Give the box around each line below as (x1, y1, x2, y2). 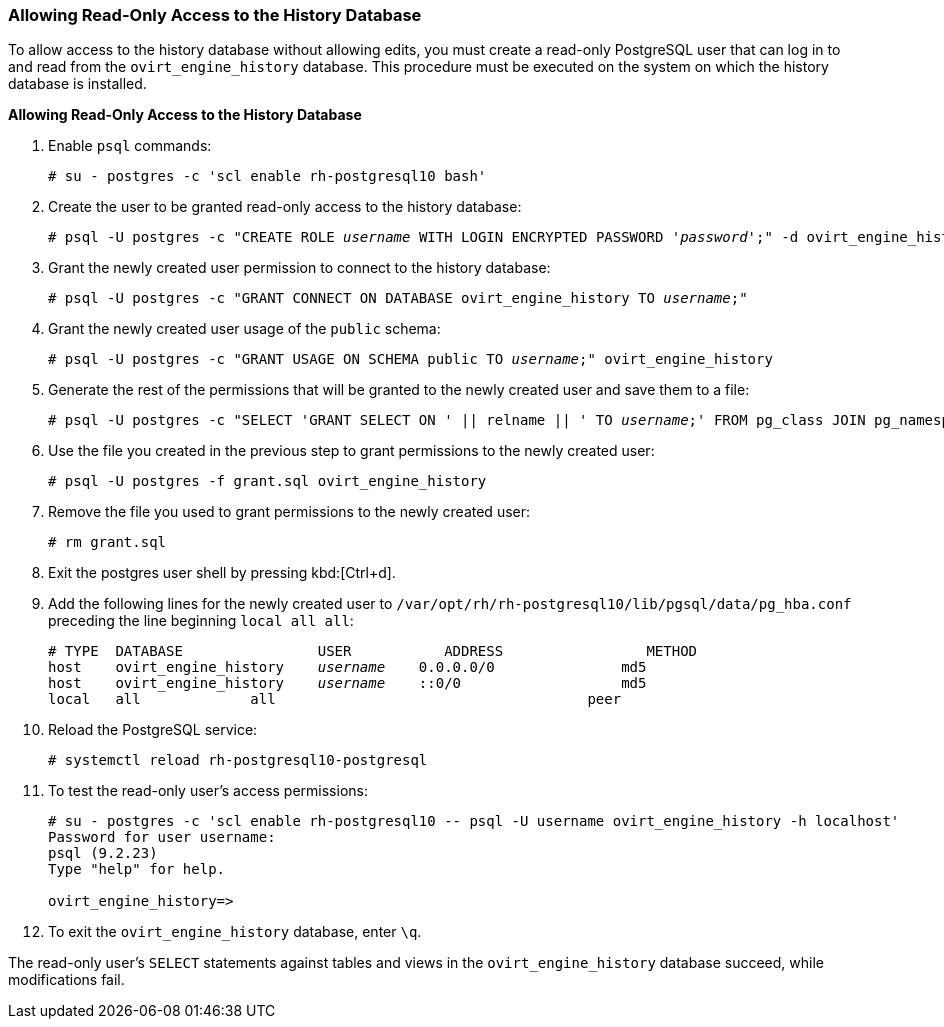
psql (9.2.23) (48, 845, 158, 862)
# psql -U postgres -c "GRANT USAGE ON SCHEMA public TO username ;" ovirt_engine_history (48, 351, 773, 368)
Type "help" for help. (48, 861, 226, 878)
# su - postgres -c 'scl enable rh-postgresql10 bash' (48, 168, 487, 185)
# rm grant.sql (48, 534, 167, 551)
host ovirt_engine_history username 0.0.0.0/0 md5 (48, 659, 647, 676)
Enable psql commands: (48, 137, 212, 155)
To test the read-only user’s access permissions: (48, 782, 368, 800)
